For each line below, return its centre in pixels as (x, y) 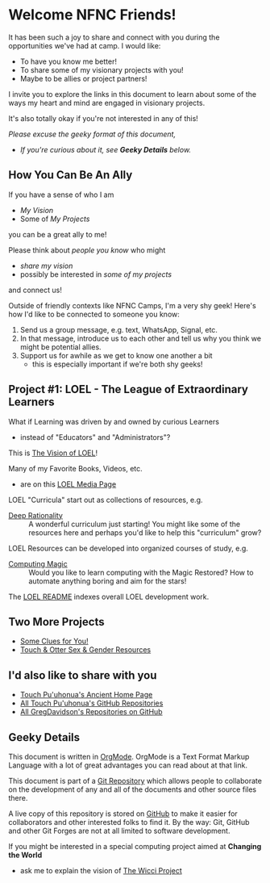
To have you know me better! (68, 61)
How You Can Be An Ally (71, 175)
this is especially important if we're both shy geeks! (117, 364)
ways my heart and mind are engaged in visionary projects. (107, 103)
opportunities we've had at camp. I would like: (85, 45)
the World (25, 855)
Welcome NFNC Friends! (92, 15)
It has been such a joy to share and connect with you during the (114, 37)
